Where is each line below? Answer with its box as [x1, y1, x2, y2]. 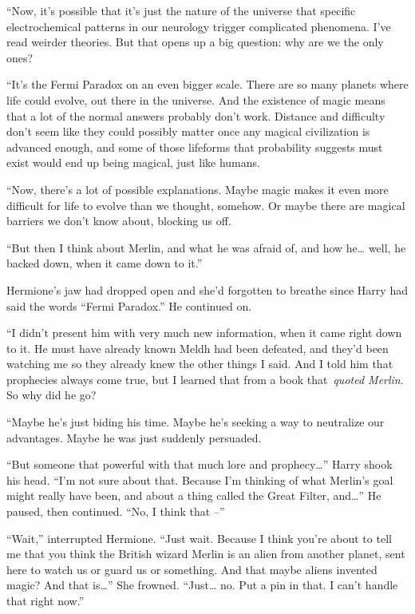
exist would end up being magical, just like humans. [6, 154, 260, 171]
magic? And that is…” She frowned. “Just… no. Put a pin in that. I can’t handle [6, 576, 398, 593]
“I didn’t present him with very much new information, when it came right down [6, 324, 402, 341]
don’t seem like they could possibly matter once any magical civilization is [6, 123, 370, 140]
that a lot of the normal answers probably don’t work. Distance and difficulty [6, 107, 385, 124]
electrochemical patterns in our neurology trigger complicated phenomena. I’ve [6, 18, 391, 34]
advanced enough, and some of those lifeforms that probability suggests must [6, 138, 383, 155]
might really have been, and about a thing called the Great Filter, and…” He [6, 487, 381, 504]
